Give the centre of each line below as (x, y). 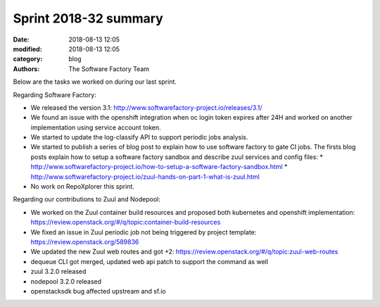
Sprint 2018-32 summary (88, 18)
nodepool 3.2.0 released (66, 281)
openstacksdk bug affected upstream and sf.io (98, 291)
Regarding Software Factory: (55, 94)
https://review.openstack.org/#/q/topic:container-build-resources (126, 223)
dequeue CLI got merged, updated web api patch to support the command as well (150, 261)
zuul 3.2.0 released (58, 272)
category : (28, 59)
